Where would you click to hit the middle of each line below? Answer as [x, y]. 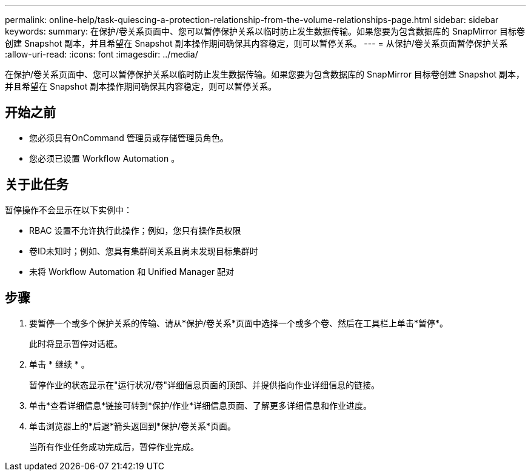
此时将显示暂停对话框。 [76, 343]
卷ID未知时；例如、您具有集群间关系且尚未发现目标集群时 [144, 251]
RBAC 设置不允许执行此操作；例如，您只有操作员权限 [135, 230]
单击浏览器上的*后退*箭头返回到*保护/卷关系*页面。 [133, 426]
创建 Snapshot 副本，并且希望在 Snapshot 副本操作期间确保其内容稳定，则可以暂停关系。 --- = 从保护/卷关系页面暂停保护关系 [256, 43]
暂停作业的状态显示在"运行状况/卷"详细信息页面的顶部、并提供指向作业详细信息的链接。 [205, 385]
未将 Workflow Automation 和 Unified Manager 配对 [132, 271]
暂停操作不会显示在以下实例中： [68, 210]
